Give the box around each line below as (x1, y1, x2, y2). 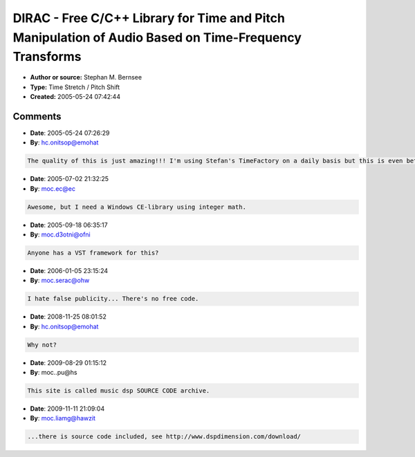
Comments (12, 111, 62, 122)
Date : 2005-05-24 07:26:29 (30, 129, 110, 137)
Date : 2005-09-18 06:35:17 (30, 221, 108, 229)
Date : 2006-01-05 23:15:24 (30, 266, 109, 274)
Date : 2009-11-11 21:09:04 (30, 404, 105, 413)
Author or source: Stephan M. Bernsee (30, 73, 142, 82)
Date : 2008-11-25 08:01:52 (30, 313, 107, 321)
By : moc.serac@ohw (30, 277, 90, 285)
